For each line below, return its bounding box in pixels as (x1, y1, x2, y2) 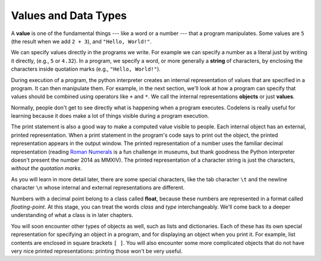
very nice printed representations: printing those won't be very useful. (11, 247, 183, 254)
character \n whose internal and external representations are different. (11, 184, 185, 191)
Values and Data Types (11, 9, 127, 22)
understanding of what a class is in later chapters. (11, 212, 134, 219)
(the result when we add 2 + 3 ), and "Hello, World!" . (11, 37, 152, 45)
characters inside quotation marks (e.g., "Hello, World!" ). (11, 65, 160, 73)
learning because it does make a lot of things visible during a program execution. (11, 112, 209, 120)
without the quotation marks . (11, 165, 83, 172)
